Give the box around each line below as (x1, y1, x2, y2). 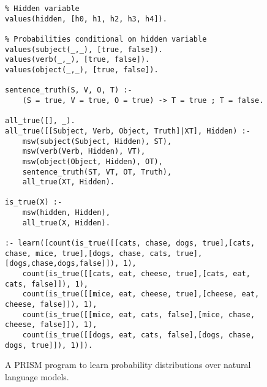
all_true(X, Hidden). (22, 218, 110, 227)
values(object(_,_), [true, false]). (5, 65, 159, 74)
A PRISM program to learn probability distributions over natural (5, 358, 251, 371)
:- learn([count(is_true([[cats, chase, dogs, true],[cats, (5, 239, 255, 248)
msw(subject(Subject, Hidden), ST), (22, 137, 172, 146)
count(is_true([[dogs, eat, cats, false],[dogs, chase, (22, 331, 255, 339)
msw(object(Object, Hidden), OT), (22, 157, 163, 166)
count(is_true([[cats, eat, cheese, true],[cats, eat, (22, 269, 250, 279)
